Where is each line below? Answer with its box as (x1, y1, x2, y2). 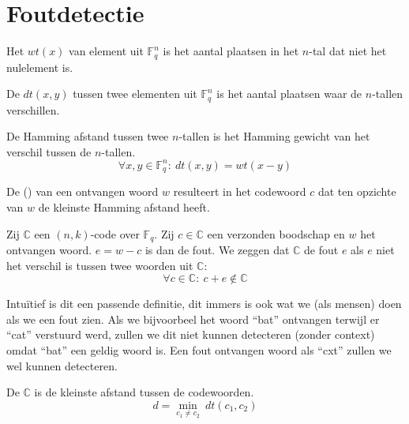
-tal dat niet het (309, 43, 387, 59)
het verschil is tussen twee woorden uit (6, 257, 193, 273)
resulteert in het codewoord (173, 183, 306, 200)
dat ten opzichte (317, 183, 396, 200)
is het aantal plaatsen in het (163, 43, 299, 59)
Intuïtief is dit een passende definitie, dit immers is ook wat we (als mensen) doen (6, 295, 402, 312)
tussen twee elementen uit (73, 85, 197, 102)
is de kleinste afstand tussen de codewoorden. (34, 384, 254, 400)
